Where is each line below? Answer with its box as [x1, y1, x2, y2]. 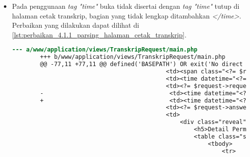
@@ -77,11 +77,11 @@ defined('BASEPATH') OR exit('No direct [40, 61, 243, 68]
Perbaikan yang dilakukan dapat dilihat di [12, 20, 139, 30]
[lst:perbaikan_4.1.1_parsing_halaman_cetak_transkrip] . [12, 29, 187, 39]
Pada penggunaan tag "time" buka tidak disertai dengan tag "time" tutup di [12, 1, 240, 11]
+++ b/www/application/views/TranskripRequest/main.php [40, 53, 226, 61]
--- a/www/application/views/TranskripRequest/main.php [12, 46, 198, 53]
